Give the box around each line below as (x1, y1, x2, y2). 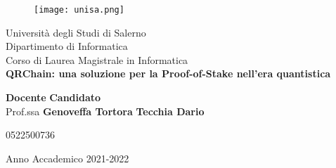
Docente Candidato (6, 90, 101, 105)
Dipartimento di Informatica (6, 39, 128, 53)
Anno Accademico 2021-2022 (6, 150, 129, 165)
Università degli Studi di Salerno (6, 25, 146, 39)
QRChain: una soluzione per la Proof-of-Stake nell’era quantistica (6, 66, 331, 81)
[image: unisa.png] (34, 5, 124, 15)
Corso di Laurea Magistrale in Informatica (6, 52, 188, 67)
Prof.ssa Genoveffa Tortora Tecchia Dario (6, 103, 205, 118)
